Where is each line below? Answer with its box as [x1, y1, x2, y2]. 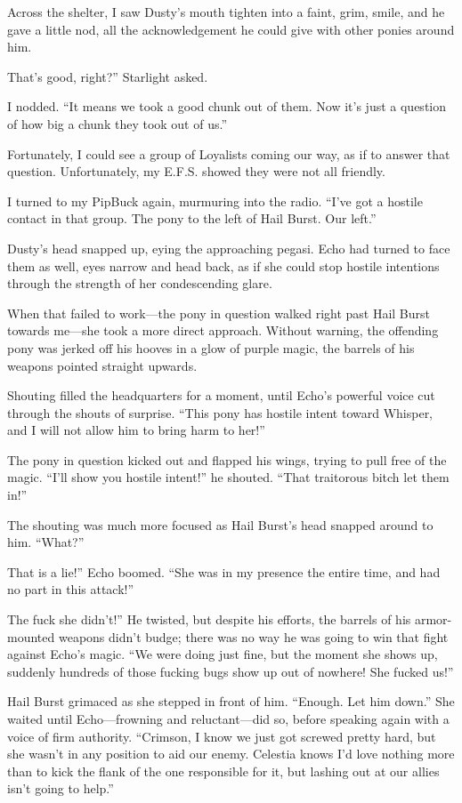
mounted [7, 627, 55, 646]
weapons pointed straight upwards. [7, 356, 198, 374]
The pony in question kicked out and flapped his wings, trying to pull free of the [7, 450, 447, 469]
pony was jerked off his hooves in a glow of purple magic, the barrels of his [7, 338, 415, 357]
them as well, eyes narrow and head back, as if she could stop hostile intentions [7, 256, 440, 275]
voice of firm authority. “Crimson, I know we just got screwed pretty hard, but [7, 727, 436, 745]
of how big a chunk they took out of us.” [7, 114, 228, 132]
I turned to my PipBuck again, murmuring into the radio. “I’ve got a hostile [7, 191, 423, 210]
